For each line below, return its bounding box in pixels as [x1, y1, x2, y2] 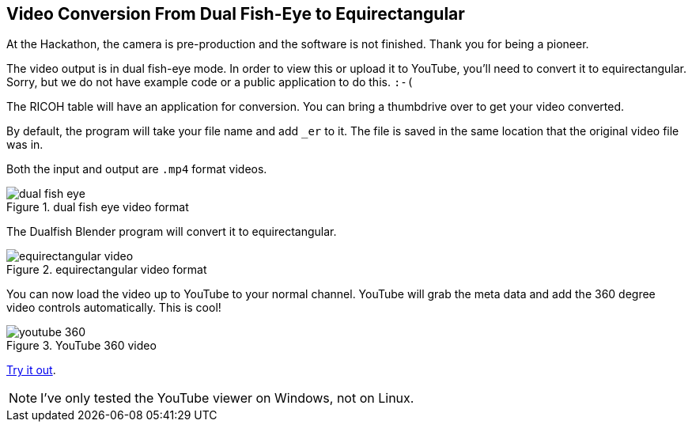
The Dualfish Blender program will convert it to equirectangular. [6, 225, 337, 239]
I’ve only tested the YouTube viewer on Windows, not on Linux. [40, 390, 414, 407]
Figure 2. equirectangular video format [6, 263, 207, 277]
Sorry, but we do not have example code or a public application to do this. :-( [6, 75, 414, 89]
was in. [6, 138, 43, 152]
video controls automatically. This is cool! [6, 301, 221, 315]
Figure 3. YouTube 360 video [6, 339, 157, 353]
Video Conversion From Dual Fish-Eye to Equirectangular [6, 4, 465, 24]
